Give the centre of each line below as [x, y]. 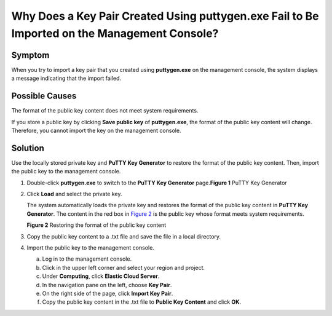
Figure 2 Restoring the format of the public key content [97, 225]
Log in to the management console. [87, 259]
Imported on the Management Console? [115, 33]
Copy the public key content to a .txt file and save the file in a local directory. [124, 236]
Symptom [30, 55]
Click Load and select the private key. [74, 194]
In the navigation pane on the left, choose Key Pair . [107, 285]
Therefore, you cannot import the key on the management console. [96, 130]
